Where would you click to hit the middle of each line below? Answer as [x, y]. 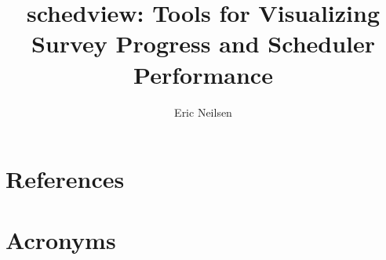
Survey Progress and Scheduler [203, 43]
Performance [203, 74]
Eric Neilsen [203, 112]
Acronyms [61, 240]
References [65, 179]
